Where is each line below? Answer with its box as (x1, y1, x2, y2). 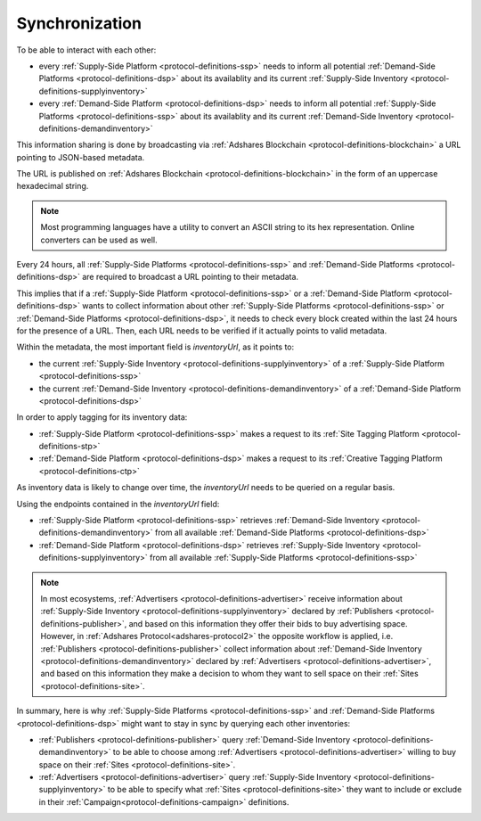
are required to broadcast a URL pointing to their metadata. (81, 272, 298, 283)
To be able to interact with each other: (16, 45, 157, 55)
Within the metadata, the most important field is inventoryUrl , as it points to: (16, 341, 295, 352)
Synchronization (16, 13, 143, 33)
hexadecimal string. (16, 181, 89, 192)
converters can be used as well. (40, 234, 158, 245)
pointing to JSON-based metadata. (16, 152, 145, 162)
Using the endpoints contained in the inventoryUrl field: (16, 498, 220, 509)
